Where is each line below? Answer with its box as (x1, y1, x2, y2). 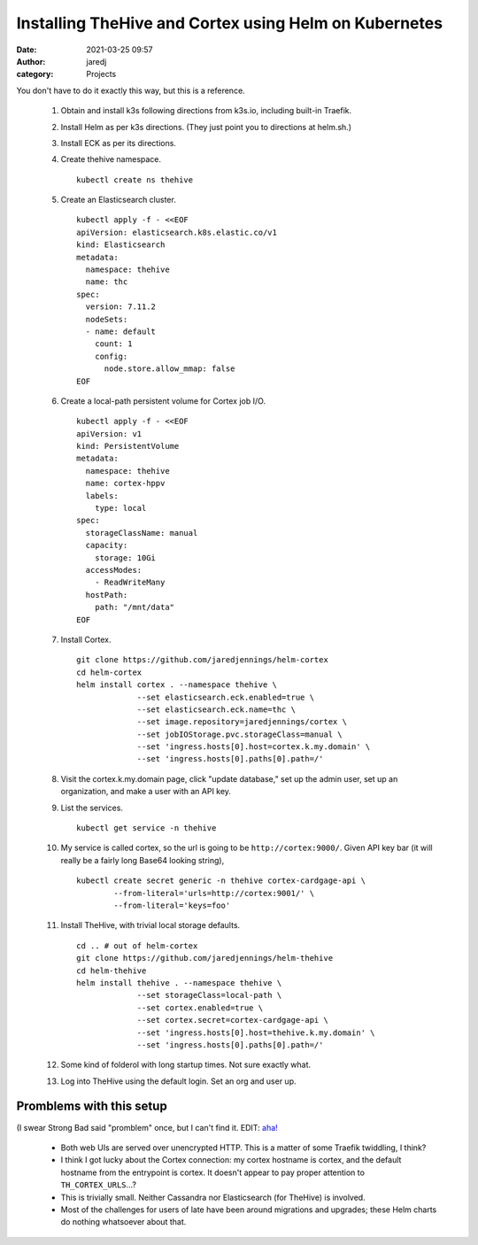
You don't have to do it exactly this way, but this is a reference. (16, 85, 245, 96)
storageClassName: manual (85, 528, 198, 537)
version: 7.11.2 (85, 302, 157, 312)
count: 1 (94, 339, 133, 349)
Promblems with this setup (16, 1099, 167, 1114)
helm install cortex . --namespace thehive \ (76, 680, 278, 690)
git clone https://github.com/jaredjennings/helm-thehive (76, 953, 334, 963)
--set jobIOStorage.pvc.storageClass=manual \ (136, 729, 343, 739)
